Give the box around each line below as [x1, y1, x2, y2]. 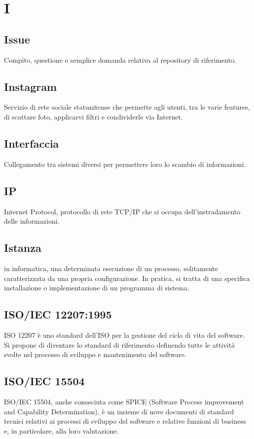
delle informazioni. [4, 216, 60, 226]
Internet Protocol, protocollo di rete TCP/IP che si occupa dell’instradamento [4, 206, 241, 216]
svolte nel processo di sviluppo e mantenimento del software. [4, 349, 186, 359]
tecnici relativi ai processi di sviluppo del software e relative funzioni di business [4, 416, 246, 426]
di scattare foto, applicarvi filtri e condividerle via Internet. [4, 111, 183, 121]
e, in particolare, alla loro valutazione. [4, 425, 119, 436]
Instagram [4, 79, 57, 94]
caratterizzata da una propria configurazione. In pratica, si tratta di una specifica [4, 273, 250, 283]
